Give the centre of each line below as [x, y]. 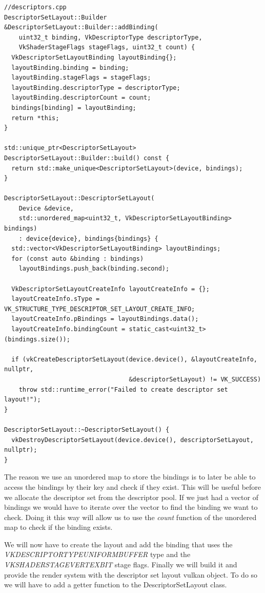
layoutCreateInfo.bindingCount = [68, 329]
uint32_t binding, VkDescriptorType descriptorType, [110, 37]
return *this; [35, 118]
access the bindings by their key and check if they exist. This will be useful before [133, 486]
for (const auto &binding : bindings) [78, 259]
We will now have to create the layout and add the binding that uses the [118, 544]
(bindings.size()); [37, 339]
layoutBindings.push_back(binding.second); [94, 269]
